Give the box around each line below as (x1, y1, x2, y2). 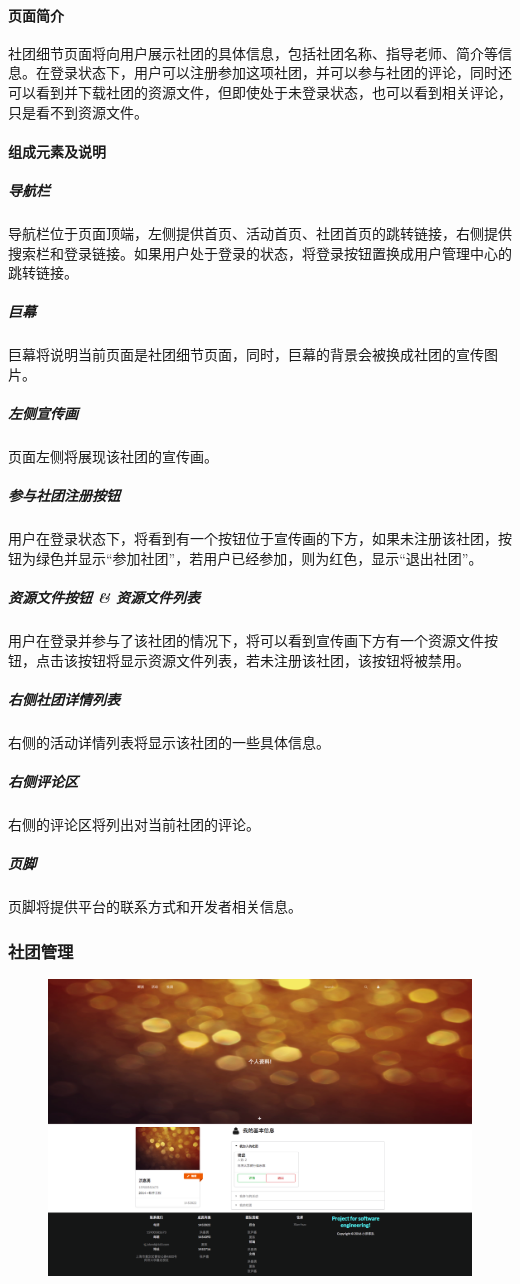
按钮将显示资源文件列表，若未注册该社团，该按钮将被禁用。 (77, 649, 470, 670)
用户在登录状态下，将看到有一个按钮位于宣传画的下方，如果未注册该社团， (8, 528, 498, 549)
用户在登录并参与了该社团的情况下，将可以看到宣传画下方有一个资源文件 (8, 629, 484, 650)
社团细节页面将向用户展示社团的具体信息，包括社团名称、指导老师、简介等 (8, 42, 498, 63)
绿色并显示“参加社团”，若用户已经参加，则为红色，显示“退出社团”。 (35, 547, 483, 568)
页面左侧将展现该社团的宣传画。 (8, 446, 218, 467)
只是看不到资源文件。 (8, 101, 148, 122)
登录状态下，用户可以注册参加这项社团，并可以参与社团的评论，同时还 (49, 62, 512, 83)
